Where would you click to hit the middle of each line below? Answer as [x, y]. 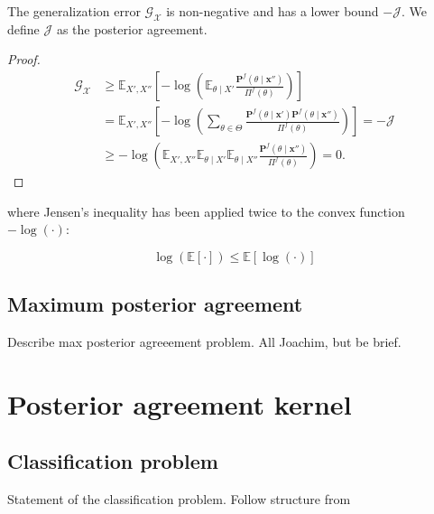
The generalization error [74, 11]
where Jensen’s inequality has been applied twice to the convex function [206, 211]
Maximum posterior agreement [155, 304]
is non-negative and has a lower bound [272, 11]
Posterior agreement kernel [180, 403]
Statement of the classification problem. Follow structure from [179, 499]
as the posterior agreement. [132, 28]
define [23, 28]
